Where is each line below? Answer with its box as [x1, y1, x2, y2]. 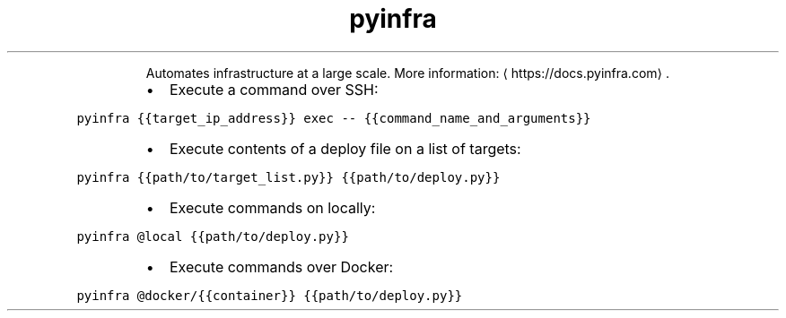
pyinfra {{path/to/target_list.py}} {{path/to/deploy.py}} [76, 169, 501, 185]
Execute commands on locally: [169, 198, 376, 217]
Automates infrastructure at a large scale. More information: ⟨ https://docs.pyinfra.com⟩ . [145, 64, 669, 81]
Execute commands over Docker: [169, 257, 394, 276]
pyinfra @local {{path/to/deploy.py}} [76, 228, 349, 244]
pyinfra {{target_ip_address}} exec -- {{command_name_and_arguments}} [76, 110, 591, 125]
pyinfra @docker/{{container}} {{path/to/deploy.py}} [76, 288, 463, 303]
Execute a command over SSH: [169, 80, 379, 99]
